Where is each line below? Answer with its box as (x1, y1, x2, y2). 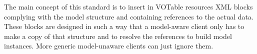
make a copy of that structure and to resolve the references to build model (4, 30, 232, 41)
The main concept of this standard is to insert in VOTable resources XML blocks (4, 1, 253, 11)
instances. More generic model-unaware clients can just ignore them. (4, 40, 213, 51)
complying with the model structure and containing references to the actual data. (4, 11, 253, 21)
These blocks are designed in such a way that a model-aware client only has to (4, 21, 244, 31)
